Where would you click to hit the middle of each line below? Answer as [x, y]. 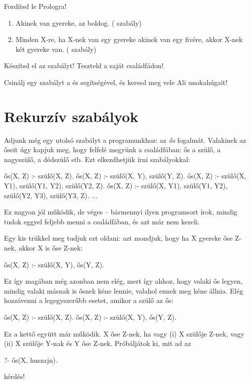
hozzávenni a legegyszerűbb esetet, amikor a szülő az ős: [89, 300]
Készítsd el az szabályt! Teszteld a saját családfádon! [84, 65]
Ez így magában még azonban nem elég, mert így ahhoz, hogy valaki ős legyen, [124, 281]
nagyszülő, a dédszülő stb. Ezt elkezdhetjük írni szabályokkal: [97, 159]
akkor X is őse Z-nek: [51, 248]
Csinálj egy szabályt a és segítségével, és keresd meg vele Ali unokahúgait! [116, 82]
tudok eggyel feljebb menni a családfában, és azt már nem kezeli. [102, 221]
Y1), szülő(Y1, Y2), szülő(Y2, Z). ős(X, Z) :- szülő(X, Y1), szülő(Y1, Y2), [116, 186]
